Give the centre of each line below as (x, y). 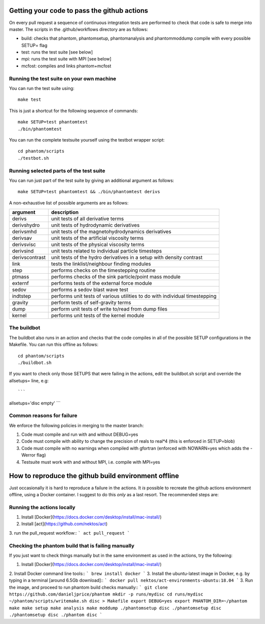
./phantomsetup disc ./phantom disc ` (56, 615)
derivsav (22, 238)
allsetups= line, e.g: (29, 380)
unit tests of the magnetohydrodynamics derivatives (111, 232)
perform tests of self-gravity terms (91, 303)
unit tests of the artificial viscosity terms (97, 238)
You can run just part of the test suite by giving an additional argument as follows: (92, 180)
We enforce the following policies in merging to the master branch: (77, 425)
